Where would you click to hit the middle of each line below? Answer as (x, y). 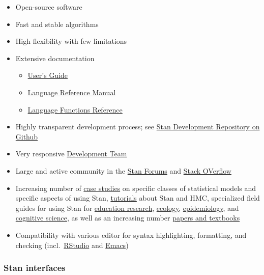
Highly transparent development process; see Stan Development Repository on (138, 127)
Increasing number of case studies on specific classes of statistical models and (136, 188)
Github (27, 136)
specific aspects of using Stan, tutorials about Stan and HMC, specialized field (138, 198)
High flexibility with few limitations (71, 41)
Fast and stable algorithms (57, 24)
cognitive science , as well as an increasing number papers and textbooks (128, 218)
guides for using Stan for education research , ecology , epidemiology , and (127, 208)
